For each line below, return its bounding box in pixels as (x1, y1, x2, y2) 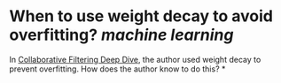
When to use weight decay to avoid (9, 6, 273, 26)
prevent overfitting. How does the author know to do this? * (9, 64, 226, 74)
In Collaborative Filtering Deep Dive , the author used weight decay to (9, 54, 261, 64)
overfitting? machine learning (9, 25, 234, 45)
